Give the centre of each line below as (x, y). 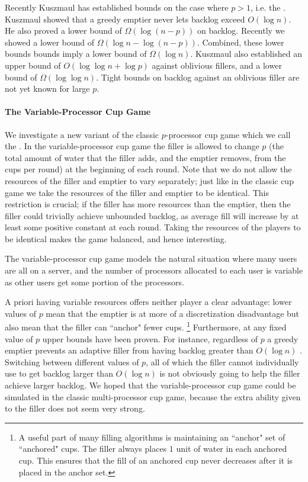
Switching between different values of (72, 361)
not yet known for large (47, 89)
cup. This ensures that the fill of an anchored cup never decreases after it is (156, 460)
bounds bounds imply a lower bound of (76, 54)
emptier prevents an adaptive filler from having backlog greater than (129, 350)
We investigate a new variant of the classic (82, 134)
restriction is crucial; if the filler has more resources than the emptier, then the (148, 204)
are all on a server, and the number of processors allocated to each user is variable (154, 270)
